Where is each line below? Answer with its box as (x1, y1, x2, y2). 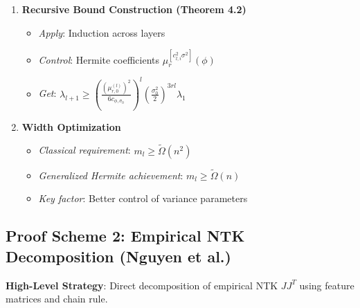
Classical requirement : (38, 143, 131, 157)
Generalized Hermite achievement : (38, 167, 183, 182)
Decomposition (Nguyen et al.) (6, 245, 231, 266)
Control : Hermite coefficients (38, 52, 160, 66)
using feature (299, 278, 354, 292)
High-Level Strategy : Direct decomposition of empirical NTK (6, 278, 278, 292)
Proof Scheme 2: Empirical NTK (6, 225, 245, 246)
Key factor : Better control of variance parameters (38, 191, 248, 206)
